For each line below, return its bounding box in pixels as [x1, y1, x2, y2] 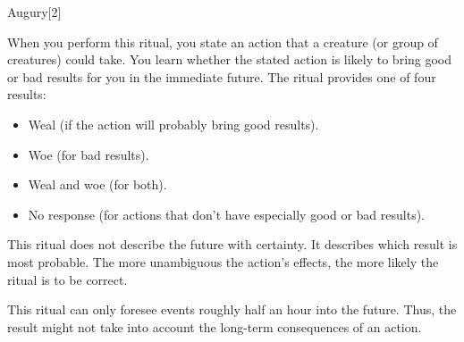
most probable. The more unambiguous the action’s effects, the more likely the [7, 252, 439, 271]
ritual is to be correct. [7, 270, 128, 288]
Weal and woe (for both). [28, 175, 167, 194]
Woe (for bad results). [28, 145, 149, 163]
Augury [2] [7, 3, 62, 21]
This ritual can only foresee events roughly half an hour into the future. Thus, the [7, 300, 457, 319]
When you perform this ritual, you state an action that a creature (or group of [7, 32, 438, 51]
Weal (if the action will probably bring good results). [28, 114, 319, 133]
